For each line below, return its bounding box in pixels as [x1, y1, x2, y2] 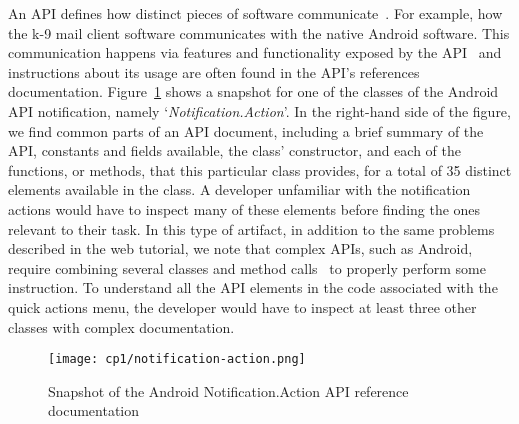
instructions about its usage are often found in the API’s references [8, 61, 420, 82]
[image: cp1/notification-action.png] [48, 352, 306, 367]
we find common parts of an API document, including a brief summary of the [8, 120, 484, 141]
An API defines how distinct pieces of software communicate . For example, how [8, 3, 503, 23]
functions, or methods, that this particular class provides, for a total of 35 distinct [8, 159, 512, 180]
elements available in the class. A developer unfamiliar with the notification [8, 179, 471, 200]
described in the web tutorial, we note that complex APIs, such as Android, [8, 238, 473, 259]
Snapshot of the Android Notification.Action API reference [48, 380, 409, 401]
